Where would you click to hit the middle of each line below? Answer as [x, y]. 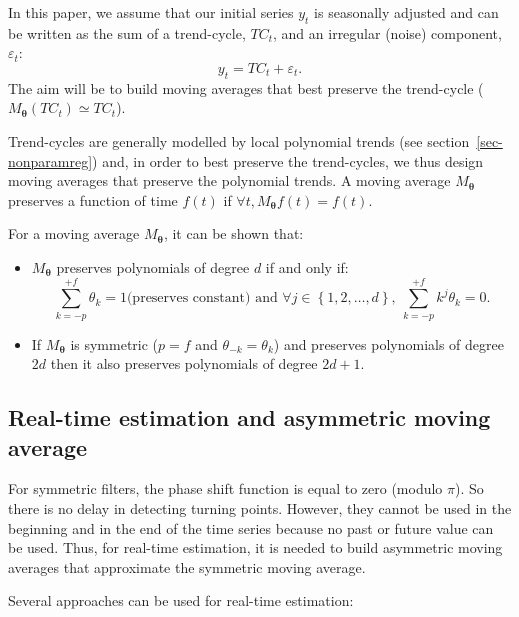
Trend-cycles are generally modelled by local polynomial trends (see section [239, 140]
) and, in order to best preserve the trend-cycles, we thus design [288, 160]
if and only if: [307, 266]
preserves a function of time [93, 199]
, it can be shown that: [233, 233]
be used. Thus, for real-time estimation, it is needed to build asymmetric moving [255, 547]
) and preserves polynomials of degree [388, 343]
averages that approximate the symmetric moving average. [187, 566]
